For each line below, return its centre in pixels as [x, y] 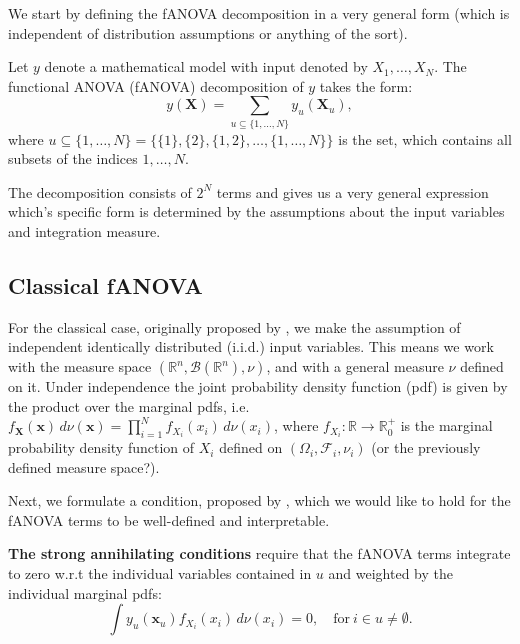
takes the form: [366, 85]
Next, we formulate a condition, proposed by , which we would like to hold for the [259, 500]
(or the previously [426, 447]
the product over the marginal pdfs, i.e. [129, 405]
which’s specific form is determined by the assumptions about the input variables [256, 211]
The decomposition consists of [100, 191]
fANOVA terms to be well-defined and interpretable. [169, 519]
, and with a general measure [355, 366]
